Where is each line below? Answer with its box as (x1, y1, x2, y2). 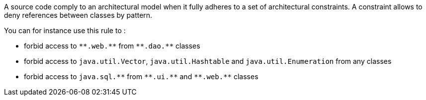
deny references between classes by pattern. (4, 11, 153, 19)
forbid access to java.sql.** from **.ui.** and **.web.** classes (24, 72, 258, 81)
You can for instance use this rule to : (4, 26, 126, 35)
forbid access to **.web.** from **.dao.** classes (24, 42, 200, 50)
